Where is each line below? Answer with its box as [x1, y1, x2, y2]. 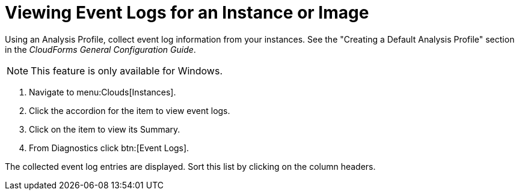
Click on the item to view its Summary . [29, 124, 180, 134]
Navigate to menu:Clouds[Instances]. [29, 86, 176, 97]
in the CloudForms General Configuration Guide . [5, 44, 196, 55]
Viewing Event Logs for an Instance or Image [5, 2, 369, 23]
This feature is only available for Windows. [31, 64, 223, 77]
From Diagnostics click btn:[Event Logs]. [29, 142, 189, 153]
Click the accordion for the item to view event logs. [29, 105, 230, 116]
